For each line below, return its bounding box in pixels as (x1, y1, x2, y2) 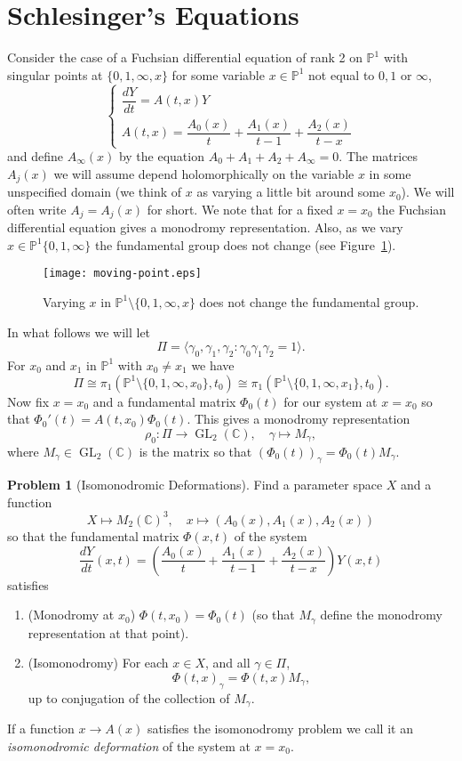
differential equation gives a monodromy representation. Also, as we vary (7, 218, 403, 237)
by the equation (118, 147, 204, 165)
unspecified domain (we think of (7, 182, 182, 201)
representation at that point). (28, 623, 189, 642)
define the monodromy (320, 605, 442, 624)
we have (191, 355, 235, 374)
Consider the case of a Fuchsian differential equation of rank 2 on (7, 48, 362, 67)
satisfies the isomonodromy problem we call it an (147, 719, 413, 738)
